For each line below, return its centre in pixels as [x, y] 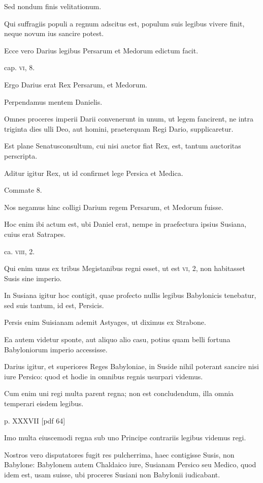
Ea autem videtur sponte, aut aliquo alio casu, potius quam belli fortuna [117, 339]
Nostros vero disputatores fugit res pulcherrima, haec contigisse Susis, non [119, 454]
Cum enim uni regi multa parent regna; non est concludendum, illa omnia [119, 393]
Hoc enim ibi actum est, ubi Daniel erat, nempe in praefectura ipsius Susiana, [125, 224]
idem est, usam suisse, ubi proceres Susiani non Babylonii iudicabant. [112, 474]
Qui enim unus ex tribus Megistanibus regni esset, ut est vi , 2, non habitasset [125, 268]
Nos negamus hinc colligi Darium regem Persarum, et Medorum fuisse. [114, 207]
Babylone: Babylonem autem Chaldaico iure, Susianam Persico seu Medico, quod [130, 464]
